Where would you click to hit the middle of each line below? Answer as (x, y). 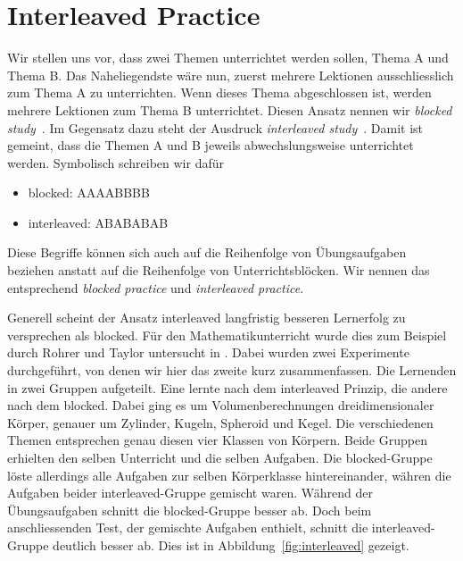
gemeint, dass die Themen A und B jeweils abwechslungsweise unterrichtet (211, 145)
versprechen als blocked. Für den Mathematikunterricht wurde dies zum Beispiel (227, 335)
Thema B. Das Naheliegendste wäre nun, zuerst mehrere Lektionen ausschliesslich (231, 75)
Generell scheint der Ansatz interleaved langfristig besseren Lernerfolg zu (207, 318)
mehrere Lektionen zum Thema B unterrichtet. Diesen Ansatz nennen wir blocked (230, 109)
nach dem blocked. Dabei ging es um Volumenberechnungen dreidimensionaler (221, 405)
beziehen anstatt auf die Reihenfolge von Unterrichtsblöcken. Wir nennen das (219, 270)
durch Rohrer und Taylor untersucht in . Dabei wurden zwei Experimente (208, 352)
